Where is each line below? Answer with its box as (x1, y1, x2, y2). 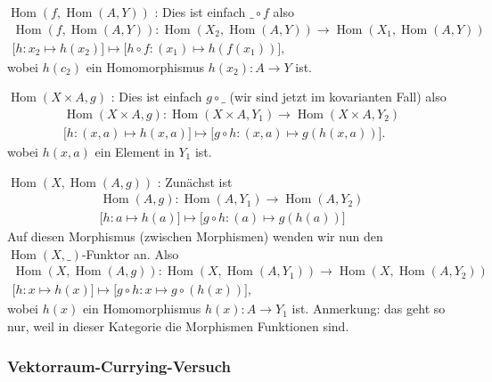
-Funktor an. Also (81, 244, 179, 263)
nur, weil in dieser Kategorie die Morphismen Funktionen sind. (7, 317, 349, 335)
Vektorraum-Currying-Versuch (7, 354, 231, 377)
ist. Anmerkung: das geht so (291, 299, 446, 318)
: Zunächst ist (157, 172, 233, 191)
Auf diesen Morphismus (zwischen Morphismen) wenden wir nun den (7, 227, 383, 246)
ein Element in (94, 142, 175, 160)
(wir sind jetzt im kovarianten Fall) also (229, 87, 447, 106)
